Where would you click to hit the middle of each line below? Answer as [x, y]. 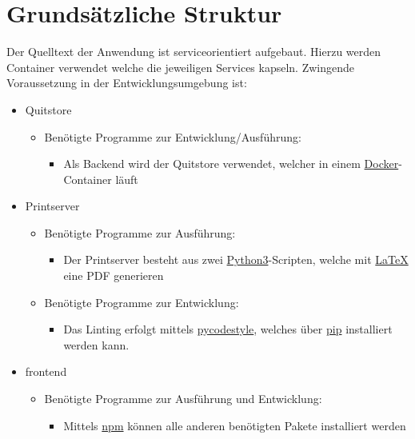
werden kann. [96, 344]
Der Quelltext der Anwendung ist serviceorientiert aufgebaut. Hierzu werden [194, 52]
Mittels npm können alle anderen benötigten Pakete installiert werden [235, 425]
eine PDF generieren [114, 275]
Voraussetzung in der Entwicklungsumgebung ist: [127, 83]
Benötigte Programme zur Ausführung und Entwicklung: [183, 399]
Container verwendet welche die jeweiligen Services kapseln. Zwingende [181, 67]
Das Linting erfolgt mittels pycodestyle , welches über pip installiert [228, 329]
